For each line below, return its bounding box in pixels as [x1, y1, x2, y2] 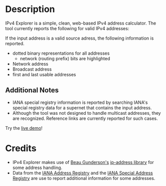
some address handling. [12, 164, 63, 170]
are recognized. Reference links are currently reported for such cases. [12, 115, 158, 121]
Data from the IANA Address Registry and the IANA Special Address [12, 169, 153, 176]
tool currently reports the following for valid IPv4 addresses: [5, 25, 129, 31]
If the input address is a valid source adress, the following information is [5, 35, 154, 41]
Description [5, 4, 55, 15]
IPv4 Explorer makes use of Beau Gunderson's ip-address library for [12, 159, 154, 165]
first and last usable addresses [12, 71, 76, 77]
